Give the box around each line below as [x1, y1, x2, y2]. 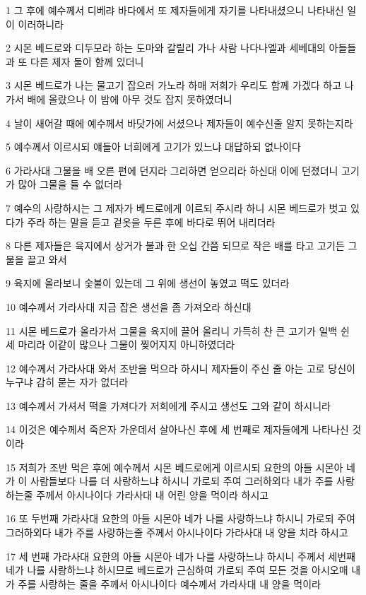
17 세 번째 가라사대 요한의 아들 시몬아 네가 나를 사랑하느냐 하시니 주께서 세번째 [6, 548, 355, 563]
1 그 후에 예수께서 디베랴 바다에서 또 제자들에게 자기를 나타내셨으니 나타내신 [6, 3, 344, 17]
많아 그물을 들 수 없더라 [18, 177, 122, 192]
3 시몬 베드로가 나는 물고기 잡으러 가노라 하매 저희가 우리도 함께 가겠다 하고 [6, 78, 342, 93]
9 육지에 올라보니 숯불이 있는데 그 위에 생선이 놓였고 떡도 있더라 [6, 276, 290, 290]
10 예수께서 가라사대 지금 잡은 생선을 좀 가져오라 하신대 [6, 299, 252, 314]
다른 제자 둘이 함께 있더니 [30, 54, 144, 69]
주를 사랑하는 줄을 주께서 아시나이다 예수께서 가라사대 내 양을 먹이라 [18, 576, 321, 591]
